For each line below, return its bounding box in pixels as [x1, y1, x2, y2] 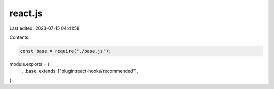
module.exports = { [9, 61, 50, 67]
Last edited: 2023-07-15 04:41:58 [9, 25, 80, 31]
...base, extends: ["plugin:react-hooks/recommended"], [22, 68, 139, 74]
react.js [9, 8, 43, 19]
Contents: [9, 34, 30, 40]
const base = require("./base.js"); [20, 48, 112, 54]
